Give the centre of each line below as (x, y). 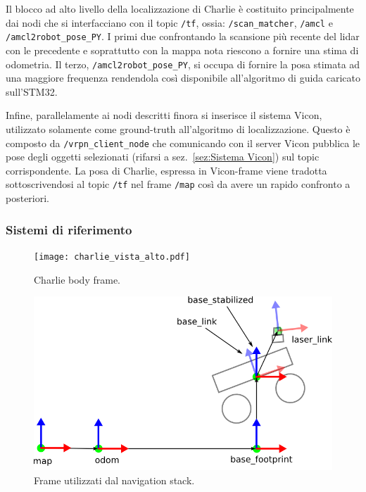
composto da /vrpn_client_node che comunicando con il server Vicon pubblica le (183, 143)
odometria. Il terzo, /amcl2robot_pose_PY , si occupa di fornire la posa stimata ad (183, 64)
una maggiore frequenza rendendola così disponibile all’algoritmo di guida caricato (183, 78)
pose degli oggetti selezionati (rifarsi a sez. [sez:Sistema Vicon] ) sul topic (163, 157)
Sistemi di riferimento (69, 229)
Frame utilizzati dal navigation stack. (114, 480)
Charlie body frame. (77, 279)
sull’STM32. (32, 91)
